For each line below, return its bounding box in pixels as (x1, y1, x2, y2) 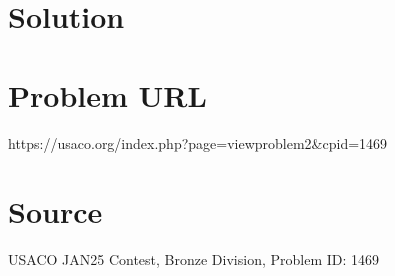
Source (8, 191, 103, 232)
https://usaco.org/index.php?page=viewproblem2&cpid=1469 (8, 132, 388, 153)
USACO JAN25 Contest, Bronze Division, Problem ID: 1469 (8, 249, 380, 270)
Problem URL (8, 74, 207, 115)
